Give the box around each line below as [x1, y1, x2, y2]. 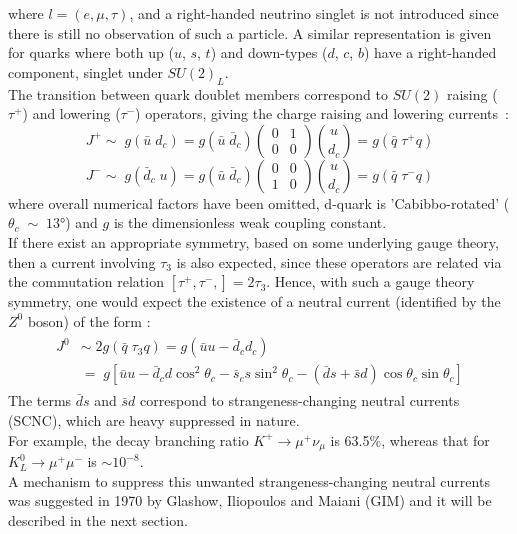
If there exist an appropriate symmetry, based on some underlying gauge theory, [8, 231, 499, 252]
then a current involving [8, 251, 156, 272]
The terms [8, 390, 72, 411]
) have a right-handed [363, 42, 497, 63]
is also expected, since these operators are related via [176, 251, 502, 272]
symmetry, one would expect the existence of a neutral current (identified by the [8, 291, 501, 312]
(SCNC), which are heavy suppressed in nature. [8, 410, 300, 431]
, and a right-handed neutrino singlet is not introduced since [129, 3, 499, 23]
